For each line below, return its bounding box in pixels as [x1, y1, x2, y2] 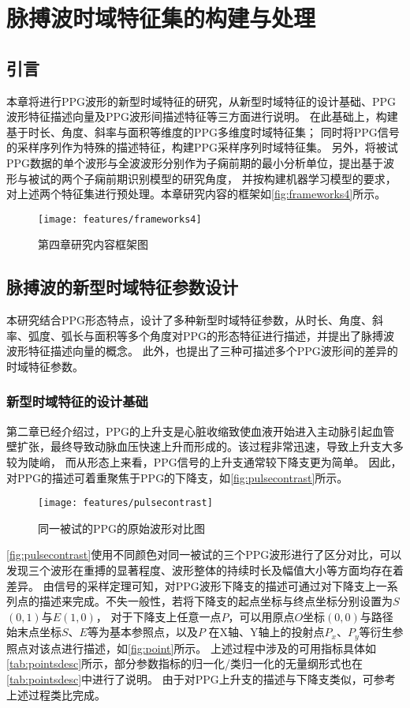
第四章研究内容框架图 [38, 236, 148, 253]
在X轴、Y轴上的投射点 [208, 624, 325, 640]
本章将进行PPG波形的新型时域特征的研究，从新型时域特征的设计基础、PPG [6, 92, 397, 109]
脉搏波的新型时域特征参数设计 [6, 275, 238, 299]
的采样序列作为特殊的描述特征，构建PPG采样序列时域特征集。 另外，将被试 [6, 139, 398, 155]
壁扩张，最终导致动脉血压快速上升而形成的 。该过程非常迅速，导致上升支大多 [6, 438, 404, 455]
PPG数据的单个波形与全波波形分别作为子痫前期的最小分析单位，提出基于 [6, 154, 384, 170]
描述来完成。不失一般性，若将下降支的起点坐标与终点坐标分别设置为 [39, 593, 393, 609]
